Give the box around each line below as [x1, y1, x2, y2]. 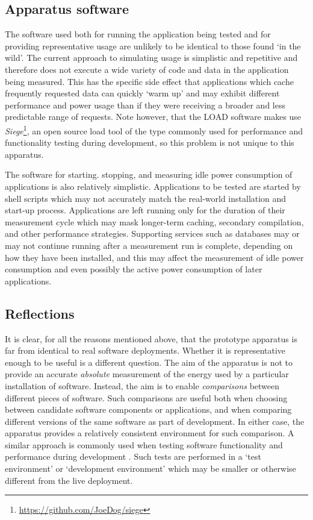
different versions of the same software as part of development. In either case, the [5, 415, 305, 427]
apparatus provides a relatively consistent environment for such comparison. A [5, 427, 294, 439]
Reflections [5, 304, 75, 322]
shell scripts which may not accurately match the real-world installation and [5, 192, 287, 204]
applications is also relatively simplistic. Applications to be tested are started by [5, 180, 301, 192]
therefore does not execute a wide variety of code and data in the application [5, 63, 289, 75]
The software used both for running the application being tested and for [5, 28, 271, 40]
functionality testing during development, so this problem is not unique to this [5, 136, 294, 149]
